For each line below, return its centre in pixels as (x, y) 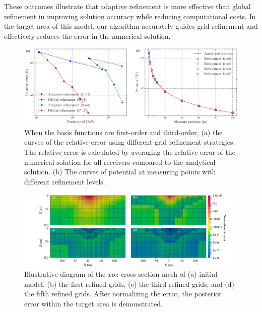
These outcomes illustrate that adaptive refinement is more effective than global (127, 6)
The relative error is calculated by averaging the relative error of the (130, 151)
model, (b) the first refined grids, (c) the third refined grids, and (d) (129, 284)
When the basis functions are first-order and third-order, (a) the (123, 132)
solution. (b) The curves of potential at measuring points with (120, 172)
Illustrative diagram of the (65, 274)
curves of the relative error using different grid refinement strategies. (130, 142)
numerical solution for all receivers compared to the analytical (120, 162)
